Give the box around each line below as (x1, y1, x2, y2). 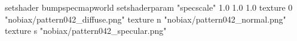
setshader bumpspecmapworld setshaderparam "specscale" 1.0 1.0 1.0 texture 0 (5, 1, 293, 13)
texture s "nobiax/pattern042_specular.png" (5, 24, 167, 37)
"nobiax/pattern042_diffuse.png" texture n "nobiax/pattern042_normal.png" (5, 12, 286, 25)
